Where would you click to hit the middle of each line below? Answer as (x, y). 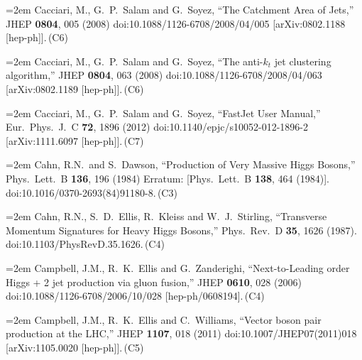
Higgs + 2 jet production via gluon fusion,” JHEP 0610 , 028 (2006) (154, 282)
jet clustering (303, 61)
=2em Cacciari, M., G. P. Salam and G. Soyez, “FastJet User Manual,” (163, 113)
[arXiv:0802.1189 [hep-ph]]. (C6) (75, 88)
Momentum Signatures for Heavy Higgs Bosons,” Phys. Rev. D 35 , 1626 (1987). (181, 230)
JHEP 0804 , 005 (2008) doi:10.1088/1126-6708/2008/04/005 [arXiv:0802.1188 (176, 23)
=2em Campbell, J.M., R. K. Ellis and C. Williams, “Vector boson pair (164, 319)
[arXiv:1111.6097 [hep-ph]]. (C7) (75, 140)
